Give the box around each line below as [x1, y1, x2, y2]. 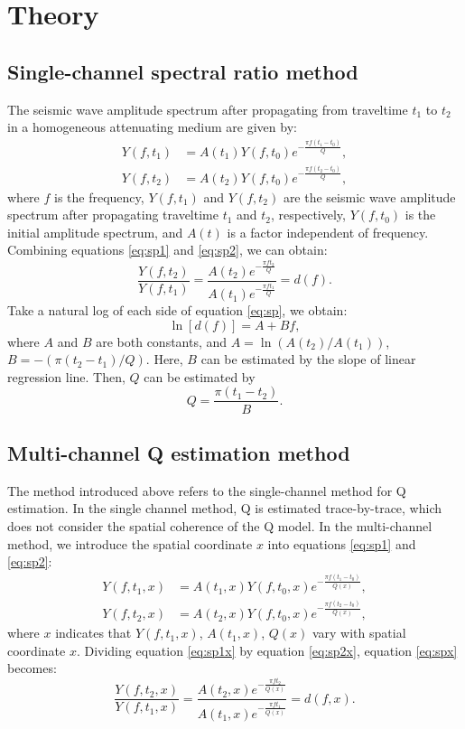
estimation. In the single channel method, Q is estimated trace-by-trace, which [7, 499, 442, 518]
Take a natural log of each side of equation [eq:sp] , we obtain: [7, 301, 348, 320]
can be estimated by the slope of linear [200, 350, 416, 369]
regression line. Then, [7, 367, 126, 386]
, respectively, [271, 205, 346, 224]
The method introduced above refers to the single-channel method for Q [7, 481, 406, 500]
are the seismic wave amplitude [283, 187, 456, 206]
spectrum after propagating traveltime [7, 205, 219, 224]
